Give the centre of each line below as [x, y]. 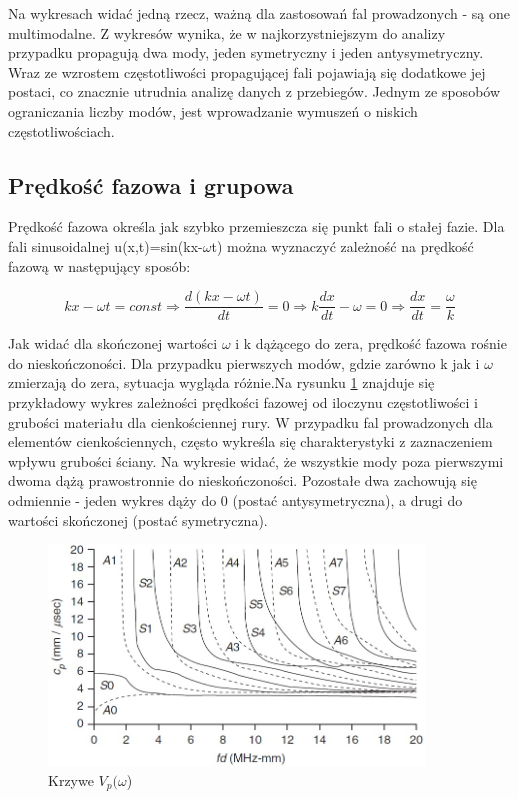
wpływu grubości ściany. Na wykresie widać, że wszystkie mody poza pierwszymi [256, 460]
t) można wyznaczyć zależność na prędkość [342, 245]
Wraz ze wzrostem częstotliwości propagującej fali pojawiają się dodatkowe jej [247, 71]
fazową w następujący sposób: [99, 265]
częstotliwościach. [61, 130]
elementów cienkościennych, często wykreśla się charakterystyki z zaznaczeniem [250, 441]
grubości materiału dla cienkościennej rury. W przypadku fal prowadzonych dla [250, 421]
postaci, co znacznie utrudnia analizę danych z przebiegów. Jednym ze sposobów [254, 91]
